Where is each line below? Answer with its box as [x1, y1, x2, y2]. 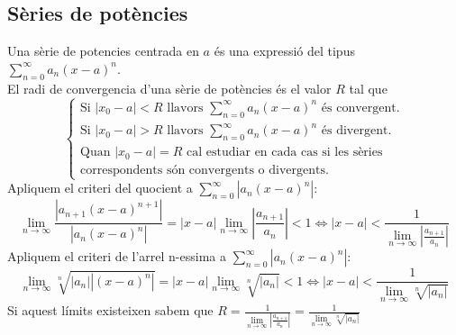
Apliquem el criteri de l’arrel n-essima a [7, 247, 226, 266]
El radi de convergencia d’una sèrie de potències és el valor [7, 78, 332, 97]
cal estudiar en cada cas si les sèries [187, 146, 383, 159]
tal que [349, 78, 388, 97]
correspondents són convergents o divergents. [80, 164, 329, 177]
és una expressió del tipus [214, 41, 355, 60]
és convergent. [321, 101, 400, 114]
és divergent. [321, 124, 392, 138]
